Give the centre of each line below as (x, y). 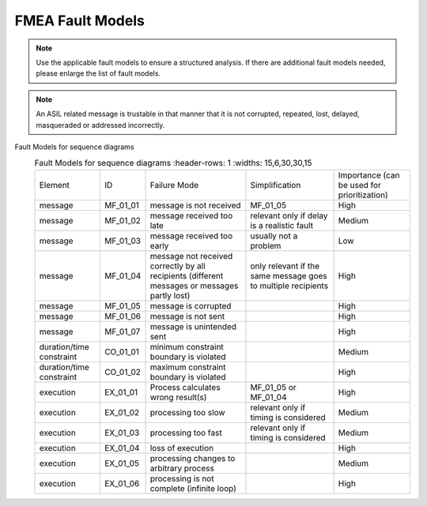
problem (266, 246)
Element (55, 185)
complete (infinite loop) (193, 488)
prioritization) (363, 195)
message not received (191, 256)
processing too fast (186, 433)
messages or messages (194, 286)
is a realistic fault (282, 225)
